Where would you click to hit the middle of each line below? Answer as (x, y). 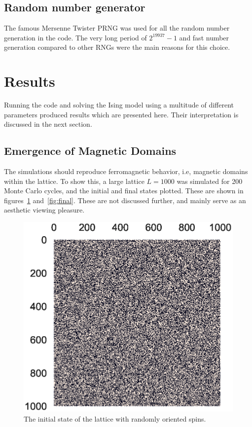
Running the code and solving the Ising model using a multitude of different (119, 105)
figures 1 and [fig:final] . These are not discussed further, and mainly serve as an (125, 200)
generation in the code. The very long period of (75, 37)
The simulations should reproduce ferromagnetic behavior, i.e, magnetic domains (126, 171)
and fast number (204, 37)
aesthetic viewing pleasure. (44, 210)
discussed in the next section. (48, 124)
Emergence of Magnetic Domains (90, 151)
